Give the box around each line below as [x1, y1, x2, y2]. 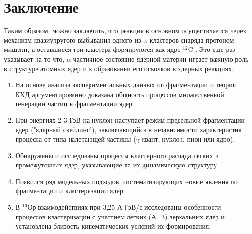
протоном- [206, 34, 236, 45]
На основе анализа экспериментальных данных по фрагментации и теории [15, 80, 236, 90]
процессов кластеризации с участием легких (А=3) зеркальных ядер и [15, 211, 225, 221]
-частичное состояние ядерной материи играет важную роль [71, 53, 249, 64]
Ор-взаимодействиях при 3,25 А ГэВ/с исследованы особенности [27, 202, 221, 212]
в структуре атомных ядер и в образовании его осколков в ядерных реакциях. [4, 63, 234, 73]
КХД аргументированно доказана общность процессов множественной [15, 89, 224, 99]
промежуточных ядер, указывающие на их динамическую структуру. [15, 160, 219, 170]
